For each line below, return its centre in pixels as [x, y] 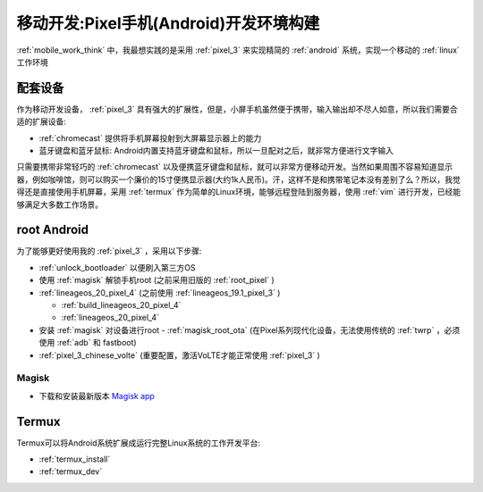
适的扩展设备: [42, 121]
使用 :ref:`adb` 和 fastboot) [88, 343]
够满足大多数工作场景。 [59, 204]
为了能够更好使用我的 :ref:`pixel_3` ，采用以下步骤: [109, 251]
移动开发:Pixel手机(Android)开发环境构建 [168, 23]
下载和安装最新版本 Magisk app [97, 396]
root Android [53, 230]
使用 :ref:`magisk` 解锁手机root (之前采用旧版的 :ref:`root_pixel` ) [157, 280]
